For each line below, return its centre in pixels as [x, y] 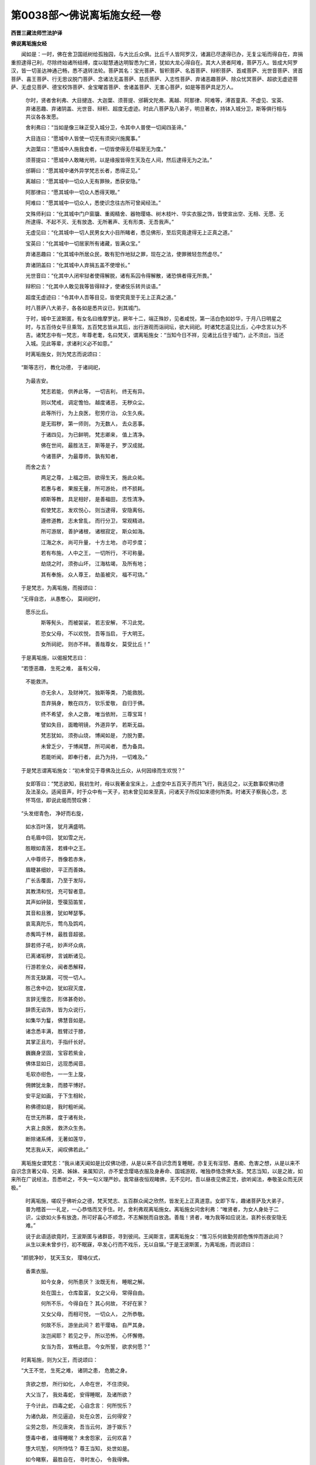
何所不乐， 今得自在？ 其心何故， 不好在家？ [94, 1303]
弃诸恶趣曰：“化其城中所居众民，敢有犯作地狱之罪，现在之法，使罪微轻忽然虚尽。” [124, 254]
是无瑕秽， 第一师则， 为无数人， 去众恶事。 [94, 424]
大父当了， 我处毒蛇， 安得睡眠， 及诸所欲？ [79, 1395]
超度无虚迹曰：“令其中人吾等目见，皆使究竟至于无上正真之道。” [101, 297]
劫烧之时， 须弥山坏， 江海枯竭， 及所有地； [94, 564]
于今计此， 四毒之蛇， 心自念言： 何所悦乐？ [79, 1405]
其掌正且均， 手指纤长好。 [57, 1042]
